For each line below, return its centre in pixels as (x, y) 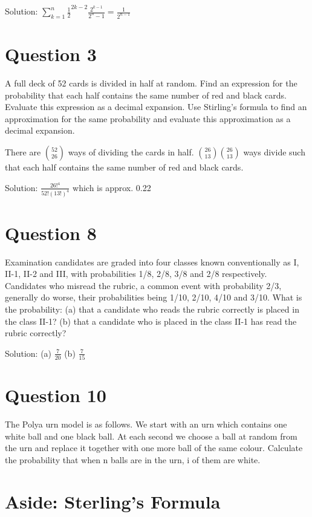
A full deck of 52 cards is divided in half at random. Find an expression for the (151, 83)
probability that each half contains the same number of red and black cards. (146, 95)
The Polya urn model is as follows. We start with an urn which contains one (146, 424)
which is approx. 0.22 (112, 187)
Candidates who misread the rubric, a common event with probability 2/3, (143, 285)
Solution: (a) (28, 353)
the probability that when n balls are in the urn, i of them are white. (133, 460)
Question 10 (56, 395)
